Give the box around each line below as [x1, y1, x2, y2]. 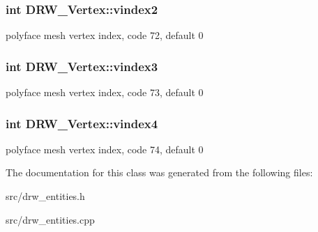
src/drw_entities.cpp [6, 212, 95, 226]
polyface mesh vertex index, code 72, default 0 [6, 28, 204, 42]
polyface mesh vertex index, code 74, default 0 [6, 141, 204, 156]
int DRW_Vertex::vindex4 [6, 114, 158, 132]
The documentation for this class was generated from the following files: [6, 165, 313, 180]
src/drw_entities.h [6, 189, 85, 203]
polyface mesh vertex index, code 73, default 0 [6, 85, 204, 100]
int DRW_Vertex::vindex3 [6, 57, 158, 75]
